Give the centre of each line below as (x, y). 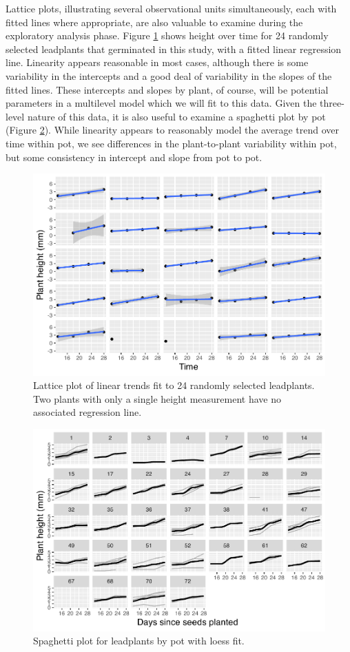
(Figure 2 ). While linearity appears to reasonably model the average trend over (173, 130)
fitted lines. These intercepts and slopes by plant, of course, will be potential (167, 89)
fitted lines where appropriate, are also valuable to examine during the (154, 22)
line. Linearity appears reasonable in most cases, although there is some (157, 62)
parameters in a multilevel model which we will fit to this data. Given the (161, 103)
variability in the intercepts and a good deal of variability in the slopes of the (169, 75)
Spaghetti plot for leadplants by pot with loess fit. (139, 641)
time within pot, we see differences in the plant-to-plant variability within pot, (171, 143)
